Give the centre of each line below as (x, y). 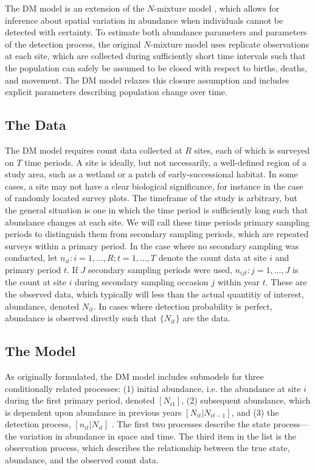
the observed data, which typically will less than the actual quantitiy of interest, (154, 294)
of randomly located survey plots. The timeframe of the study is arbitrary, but (151, 198)
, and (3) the (255, 412)
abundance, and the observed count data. (82, 460)
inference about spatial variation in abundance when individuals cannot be (144, 20)
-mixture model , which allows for (217, 8)
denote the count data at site (213, 258)
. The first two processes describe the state (191, 424)
